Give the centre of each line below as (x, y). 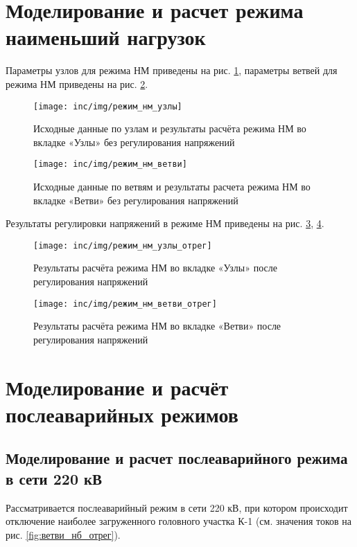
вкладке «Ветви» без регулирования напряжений (136, 200)
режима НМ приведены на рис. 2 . (77, 83)
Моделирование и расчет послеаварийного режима (177, 458)
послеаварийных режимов (122, 414)
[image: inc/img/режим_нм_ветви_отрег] (125, 304)
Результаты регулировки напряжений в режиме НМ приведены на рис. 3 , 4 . (165, 223)
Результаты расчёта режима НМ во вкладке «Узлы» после (155, 268)
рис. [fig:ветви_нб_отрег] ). (63, 534)
